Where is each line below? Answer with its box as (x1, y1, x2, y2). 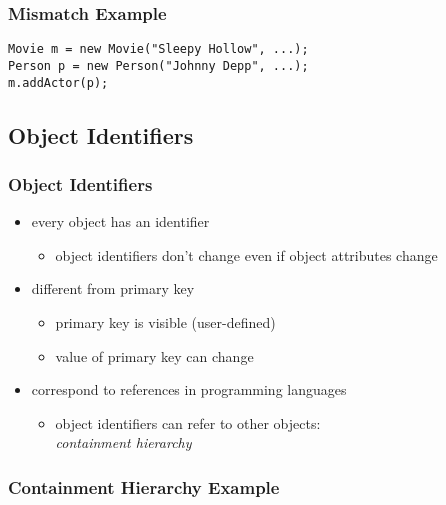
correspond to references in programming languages (31, 379, 347, 400)
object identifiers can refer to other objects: (55, 412, 321, 433)
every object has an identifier (31, 211, 210, 232)
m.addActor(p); (8, 75, 109, 90)
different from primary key (31, 278, 195, 299)
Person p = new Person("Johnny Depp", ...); (8, 58, 309, 73)
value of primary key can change (55, 345, 254, 366)
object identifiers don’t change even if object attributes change (55, 244, 438, 265)
